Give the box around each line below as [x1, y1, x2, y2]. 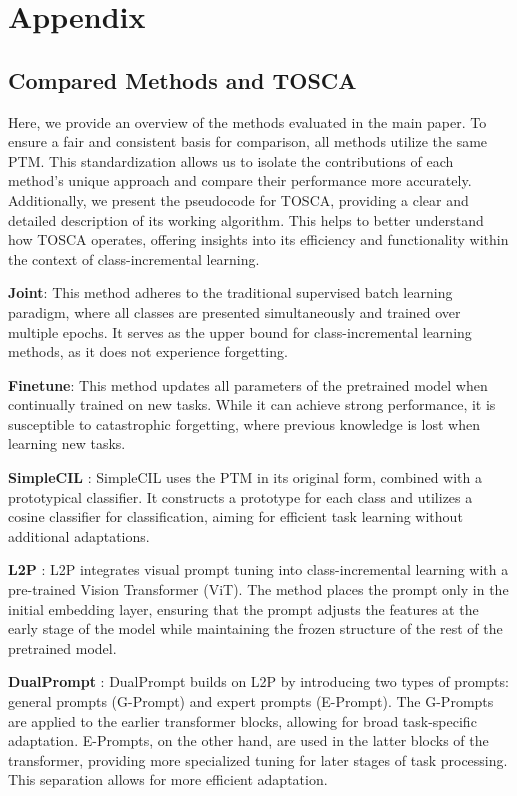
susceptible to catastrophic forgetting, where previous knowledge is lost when [8, 413, 480, 434]
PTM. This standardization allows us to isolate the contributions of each [8, 150, 454, 171]
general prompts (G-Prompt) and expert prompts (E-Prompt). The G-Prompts [8, 691, 494, 712]
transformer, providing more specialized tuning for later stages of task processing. [8, 749, 508, 770]
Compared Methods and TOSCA [8, 64, 357, 95]
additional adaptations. [8, 525, 150, 546]
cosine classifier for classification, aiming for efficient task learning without [8, 506, 463, 527]
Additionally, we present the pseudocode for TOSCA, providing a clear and [8, 189, 469, 210]
